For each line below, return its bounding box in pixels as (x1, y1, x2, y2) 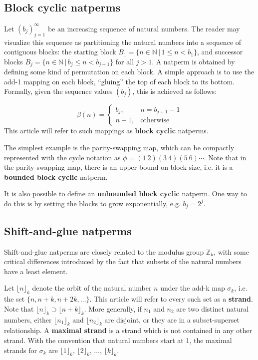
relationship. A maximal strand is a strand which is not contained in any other (4, 325, 252, 336)
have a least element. (4, 266, 68, 276)
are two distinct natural (176, 303, 249, 314)
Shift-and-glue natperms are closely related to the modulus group (4, 246, 204, 257)
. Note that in (204, 152, 247, 162)
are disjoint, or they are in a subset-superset (104, 314, 240, 325)
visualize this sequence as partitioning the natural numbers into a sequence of (4, 36, 242, 47)
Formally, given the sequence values (4, 86, 113, 96)
